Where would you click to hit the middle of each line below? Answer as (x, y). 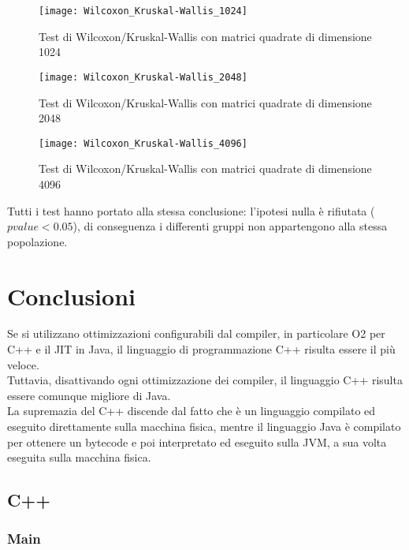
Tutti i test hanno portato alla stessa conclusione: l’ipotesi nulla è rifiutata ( (191, 210)
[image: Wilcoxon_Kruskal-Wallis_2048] (143, 77)
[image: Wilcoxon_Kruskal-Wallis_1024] (143, 11)
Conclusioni (71, 296)
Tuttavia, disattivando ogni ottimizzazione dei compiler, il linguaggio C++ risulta (205, 380)
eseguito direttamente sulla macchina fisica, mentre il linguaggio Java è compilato (204, 426)
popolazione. (37, 241)
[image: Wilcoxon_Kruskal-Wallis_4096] (143, 143)
